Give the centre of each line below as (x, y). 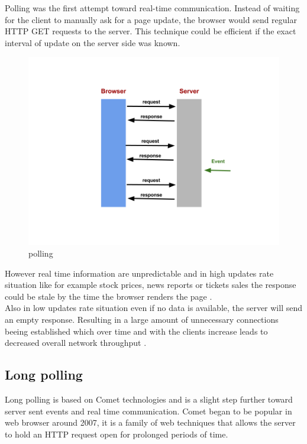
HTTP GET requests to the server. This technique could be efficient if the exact (151, 31)
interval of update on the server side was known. (93, 42)
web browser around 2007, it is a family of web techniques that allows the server (150, 422)
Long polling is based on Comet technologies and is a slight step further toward (149, 399)
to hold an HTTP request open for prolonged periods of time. (117, 434)
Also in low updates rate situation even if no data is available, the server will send (154, 308)
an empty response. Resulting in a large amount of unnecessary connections (142, 319)
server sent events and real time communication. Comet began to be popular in (148, 411)
